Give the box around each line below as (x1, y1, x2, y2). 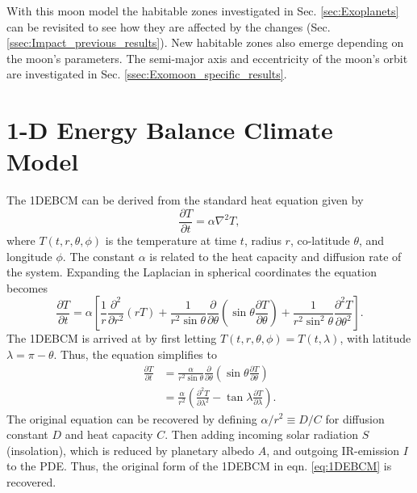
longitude (6, 247, 52, 264)
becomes (6, 279, 48, 296)
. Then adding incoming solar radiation (165, 426, 359, 443)
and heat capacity (65, 426, 153, 443)
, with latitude (340, 330, 411, 347)
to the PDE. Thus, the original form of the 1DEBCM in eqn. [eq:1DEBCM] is (6, 457, 392, 474)
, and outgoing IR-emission (266, 441, 400, 458)
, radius (244, 231, 281, 248)
